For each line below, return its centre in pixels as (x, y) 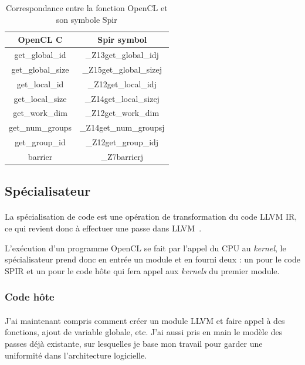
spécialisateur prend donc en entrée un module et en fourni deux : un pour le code (152, 259)
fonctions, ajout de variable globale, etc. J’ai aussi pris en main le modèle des (144, 332)
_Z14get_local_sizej (122, 98)
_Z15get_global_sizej (122, 69)
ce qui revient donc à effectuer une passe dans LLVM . (103, 228)
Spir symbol (122, 40)
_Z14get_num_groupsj (122, 127)
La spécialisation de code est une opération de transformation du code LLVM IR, (151, 216)
